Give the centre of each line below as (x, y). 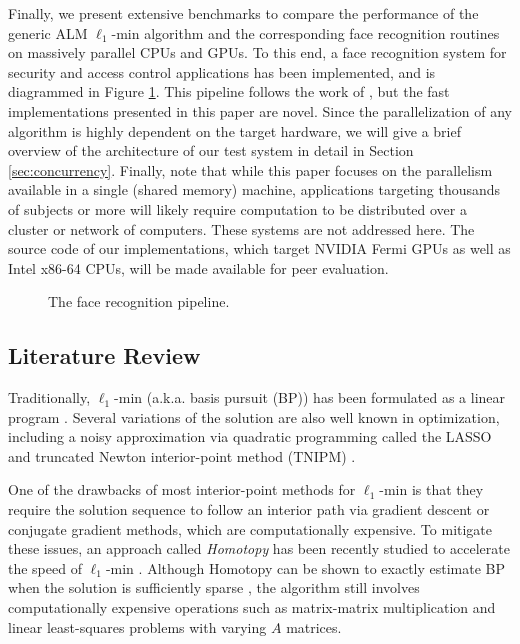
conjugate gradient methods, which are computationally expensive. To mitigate (250, 528)
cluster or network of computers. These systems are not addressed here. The (241, 228)
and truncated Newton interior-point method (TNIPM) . (182, 455)
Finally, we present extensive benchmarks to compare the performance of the (243, 13)
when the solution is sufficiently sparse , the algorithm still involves (214, 587)
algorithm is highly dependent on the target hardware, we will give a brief (234, 130)
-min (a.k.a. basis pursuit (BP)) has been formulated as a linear (310, 397)
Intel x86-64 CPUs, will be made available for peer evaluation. (198, 267)
